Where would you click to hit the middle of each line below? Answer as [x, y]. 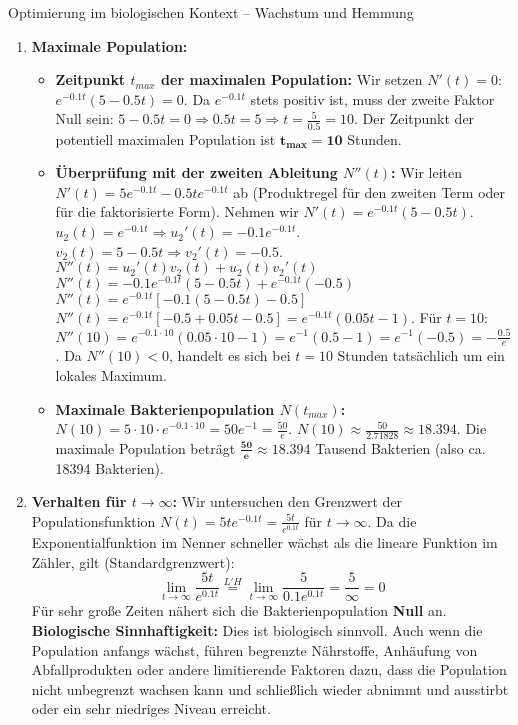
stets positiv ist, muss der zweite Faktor [372, 98]
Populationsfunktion [93, 520]
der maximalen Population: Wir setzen [292, 79]
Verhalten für [79, 501]
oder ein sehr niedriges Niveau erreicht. [151, 708]
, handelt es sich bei [230, 355]
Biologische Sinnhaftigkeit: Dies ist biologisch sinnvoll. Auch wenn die [257, 629]
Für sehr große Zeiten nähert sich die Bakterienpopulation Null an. [239, 610]
